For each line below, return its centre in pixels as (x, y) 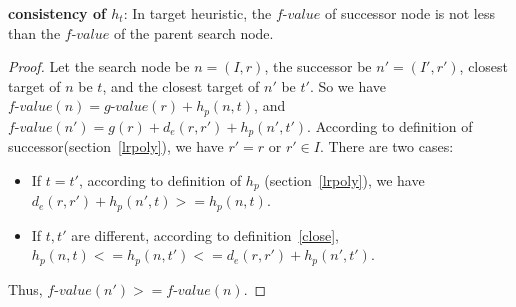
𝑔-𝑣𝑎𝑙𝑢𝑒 (126, 107)
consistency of (57, 13)
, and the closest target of (181, 85)
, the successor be (318, 66)
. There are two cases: (386, 146)
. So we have (348, 85)
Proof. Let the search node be (99, 66)
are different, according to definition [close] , (205, 234)
